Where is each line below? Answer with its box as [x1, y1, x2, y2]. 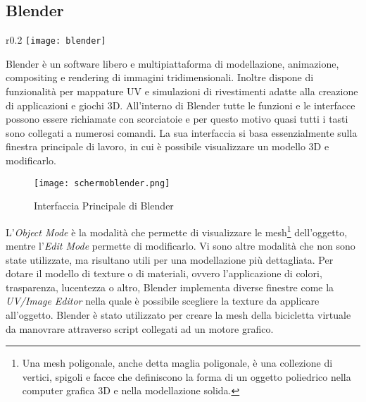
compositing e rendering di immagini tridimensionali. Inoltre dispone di [6, 70, 314, 85]
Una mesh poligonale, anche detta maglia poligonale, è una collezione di [22, 355, 333, 370]
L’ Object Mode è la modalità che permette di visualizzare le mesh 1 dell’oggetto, [6, 222, 348, 239]
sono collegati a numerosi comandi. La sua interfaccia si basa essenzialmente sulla [6, 125, 358, 140]
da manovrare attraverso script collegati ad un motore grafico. [6, 321, 274, 336]
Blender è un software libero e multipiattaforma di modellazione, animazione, [6, 56, 339, 71]
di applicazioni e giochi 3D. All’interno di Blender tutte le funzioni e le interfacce [6, 97, 355, 112]
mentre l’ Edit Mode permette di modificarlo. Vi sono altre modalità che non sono [6, 238, 355, 253]
